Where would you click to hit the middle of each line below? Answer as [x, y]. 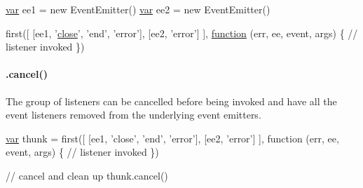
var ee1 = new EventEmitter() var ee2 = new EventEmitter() [138, 9]
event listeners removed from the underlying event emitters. [133, 115]
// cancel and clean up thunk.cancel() [87, 175]
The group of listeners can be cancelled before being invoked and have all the [171, 101]
